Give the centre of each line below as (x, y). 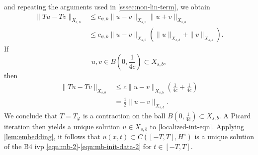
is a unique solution (224, 136)
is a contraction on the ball (124, 116)
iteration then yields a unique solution (62, 127)
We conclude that (31, 116)
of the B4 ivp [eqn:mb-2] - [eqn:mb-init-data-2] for (78, 146)
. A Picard (235, 116)
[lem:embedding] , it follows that (52, 136)
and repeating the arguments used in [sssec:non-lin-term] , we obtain (107, 6)
